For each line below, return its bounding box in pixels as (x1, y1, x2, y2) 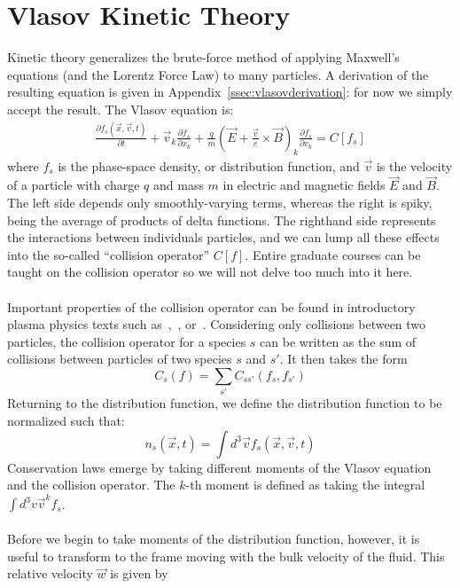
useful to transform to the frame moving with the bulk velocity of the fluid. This (7, 546, 445, 565)
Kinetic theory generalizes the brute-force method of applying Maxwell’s (7, 48, 400, 67)
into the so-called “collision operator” (7, 245, 210, 263)
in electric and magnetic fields (222, 176, 386, 194)
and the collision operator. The (7, 475, 175, 494)
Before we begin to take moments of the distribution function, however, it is (7, 529, 420, 547)
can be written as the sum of (260, 332, 417, 350)
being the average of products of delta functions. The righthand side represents (7, 210, 436, 229)
